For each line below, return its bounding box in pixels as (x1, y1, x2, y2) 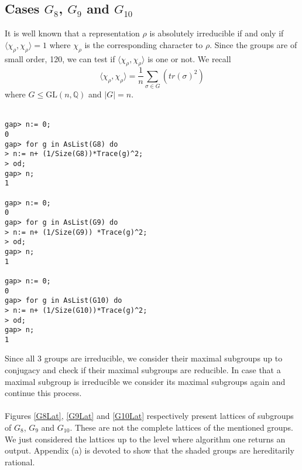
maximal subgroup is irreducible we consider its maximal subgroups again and (5, 375, 286, 387)
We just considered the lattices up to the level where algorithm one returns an (5, 432, 286, 445)
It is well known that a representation (5, 27, 140, 39)
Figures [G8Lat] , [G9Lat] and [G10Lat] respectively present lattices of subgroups (5, 410, 294, 422)
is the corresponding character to (84, 38, 203, 50)
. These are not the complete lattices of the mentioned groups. (70, 421, 293, 434)
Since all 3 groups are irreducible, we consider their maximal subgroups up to (5, 352, 283, 364)
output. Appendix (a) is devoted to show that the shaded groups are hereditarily (5, 444, 294, 457)
